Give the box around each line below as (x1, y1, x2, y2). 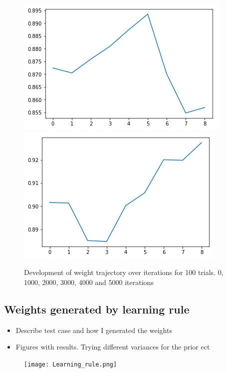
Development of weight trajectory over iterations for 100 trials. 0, (24, 267, 224, 277)
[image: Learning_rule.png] (24, 360, 117, 368)
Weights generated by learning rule (4, 301, 190, 316)
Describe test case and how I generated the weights (15, 324, 172, 335)
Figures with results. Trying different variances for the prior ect (15, 341, 210, 352)
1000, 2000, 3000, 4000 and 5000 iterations (24, 276, 154, 287)
